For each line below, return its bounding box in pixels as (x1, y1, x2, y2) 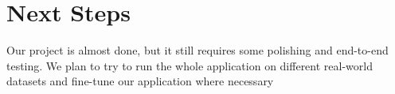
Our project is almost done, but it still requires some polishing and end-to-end (6, 42, 389, 58)
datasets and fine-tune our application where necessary (6, 73, 274, 89)
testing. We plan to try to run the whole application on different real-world (6, 57, 373, 73)
